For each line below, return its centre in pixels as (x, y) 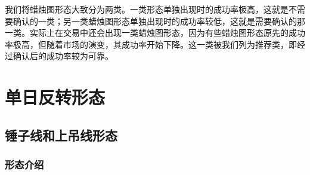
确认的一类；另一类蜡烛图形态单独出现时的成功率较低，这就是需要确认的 (155, 21)
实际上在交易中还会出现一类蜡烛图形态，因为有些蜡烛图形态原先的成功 (167, 33)
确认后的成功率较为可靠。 (63, 56)
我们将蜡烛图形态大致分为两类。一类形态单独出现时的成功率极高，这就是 (147, 9)
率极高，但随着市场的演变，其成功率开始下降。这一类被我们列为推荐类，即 (151, 44)
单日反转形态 (55, 97)
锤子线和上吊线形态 (61, 135)
